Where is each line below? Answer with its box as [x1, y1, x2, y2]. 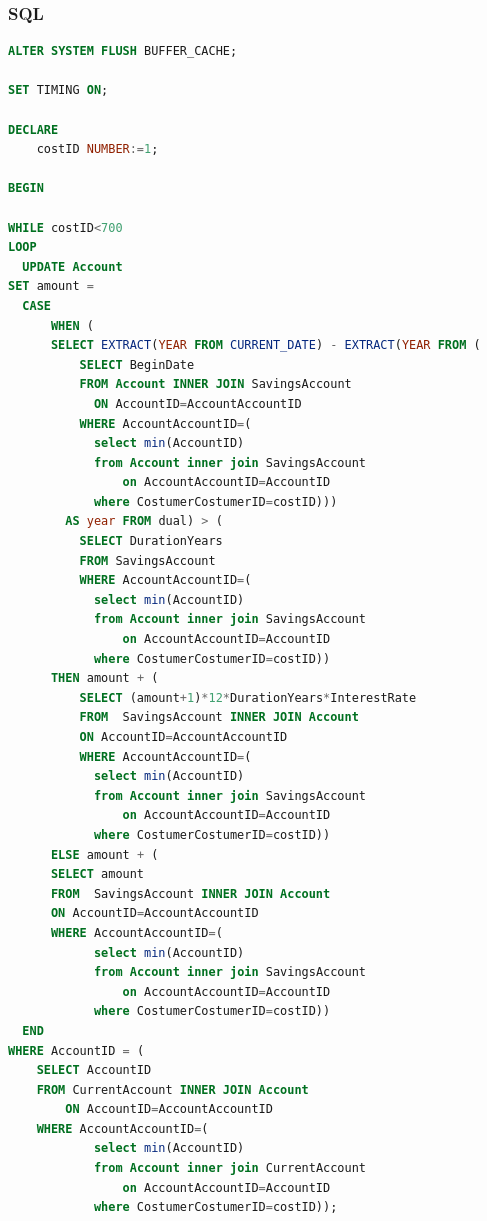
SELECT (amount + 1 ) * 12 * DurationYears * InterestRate [79, 690, 417, 705]
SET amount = [8, 279, 94, 294]
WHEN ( [50, 318, 94, 333]
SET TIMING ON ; [8, 83, 109, 98]
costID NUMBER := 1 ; [36, 142, 159, 157]
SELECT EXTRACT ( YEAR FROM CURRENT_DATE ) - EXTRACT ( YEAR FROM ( [50, 338, 481, 353]
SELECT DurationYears [79, 534, 223, 549]
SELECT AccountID [36, 1063, 152, 1078]
